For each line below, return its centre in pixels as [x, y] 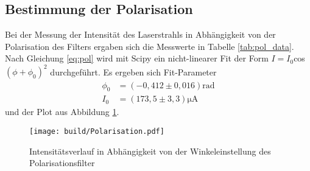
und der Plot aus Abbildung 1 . [62, 112]
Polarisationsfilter [62, 163]
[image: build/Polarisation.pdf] [97, 131]
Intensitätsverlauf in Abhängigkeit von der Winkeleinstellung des [150, 151]
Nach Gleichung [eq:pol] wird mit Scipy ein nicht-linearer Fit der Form [137, 58]
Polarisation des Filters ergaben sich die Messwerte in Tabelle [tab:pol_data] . [150, 46]
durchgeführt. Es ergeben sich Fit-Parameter [133, 72]
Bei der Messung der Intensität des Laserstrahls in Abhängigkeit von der [140, 34]
